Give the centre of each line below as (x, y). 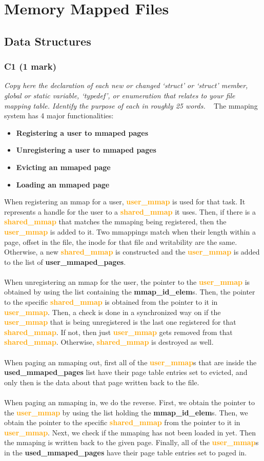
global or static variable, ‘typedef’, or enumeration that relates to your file (120, 95)
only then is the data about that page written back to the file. (102, 382)
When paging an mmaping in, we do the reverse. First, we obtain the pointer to (129, 402)
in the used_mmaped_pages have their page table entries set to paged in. (126, 452)
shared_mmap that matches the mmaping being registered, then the (115, 222)
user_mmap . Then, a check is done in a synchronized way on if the (113, 312)
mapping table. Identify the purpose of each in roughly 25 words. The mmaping (131, 105)
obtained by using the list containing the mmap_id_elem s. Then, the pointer (130, 292)
